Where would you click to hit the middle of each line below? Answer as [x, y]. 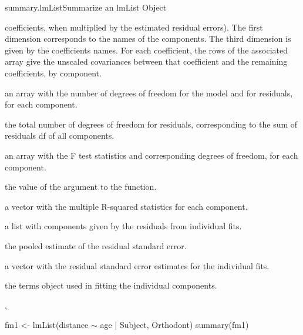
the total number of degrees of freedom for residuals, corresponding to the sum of [151, 124]
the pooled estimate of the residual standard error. [96, 245]
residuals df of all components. [60, 135]
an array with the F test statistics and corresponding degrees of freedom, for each [151, 155]
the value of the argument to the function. [81, 187]
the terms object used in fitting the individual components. [111, 285]
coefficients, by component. [53, 73]
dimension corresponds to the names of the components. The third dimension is [148, 38]
